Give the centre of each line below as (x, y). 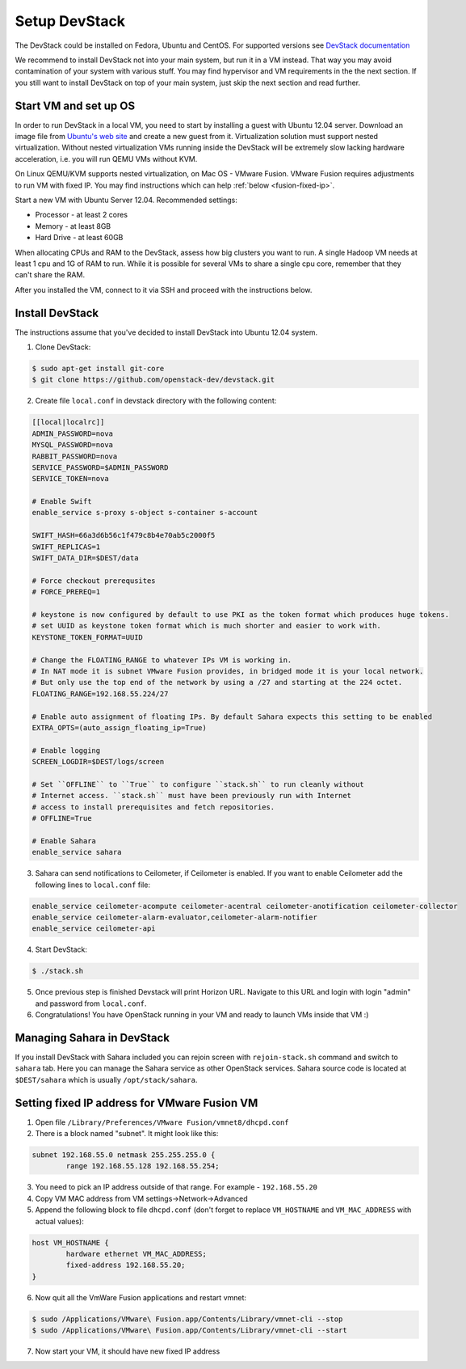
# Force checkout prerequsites (94, 581)
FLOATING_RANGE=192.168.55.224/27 (100, 694)
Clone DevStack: (63, 347)
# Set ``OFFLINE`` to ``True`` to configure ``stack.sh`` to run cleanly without (198, 784)
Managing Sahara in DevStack (92, 1038)
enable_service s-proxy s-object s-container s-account (145, 513)
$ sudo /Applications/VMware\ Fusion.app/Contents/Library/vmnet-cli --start (189, 1331)
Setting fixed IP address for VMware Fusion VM (136, 1103)
